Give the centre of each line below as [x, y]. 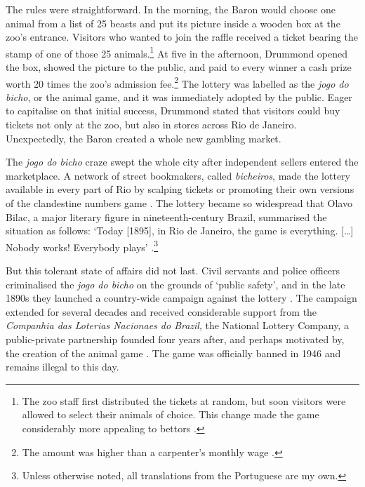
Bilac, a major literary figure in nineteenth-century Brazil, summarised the [166, 216]
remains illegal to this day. [62, 367]
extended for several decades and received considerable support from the [161, 311]
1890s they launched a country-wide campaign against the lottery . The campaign [181, 298]
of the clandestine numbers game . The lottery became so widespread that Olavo [179, 203]
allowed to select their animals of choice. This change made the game [171, 414]
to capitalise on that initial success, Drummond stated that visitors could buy [173, 111]
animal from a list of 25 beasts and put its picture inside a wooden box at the [173, 23]
